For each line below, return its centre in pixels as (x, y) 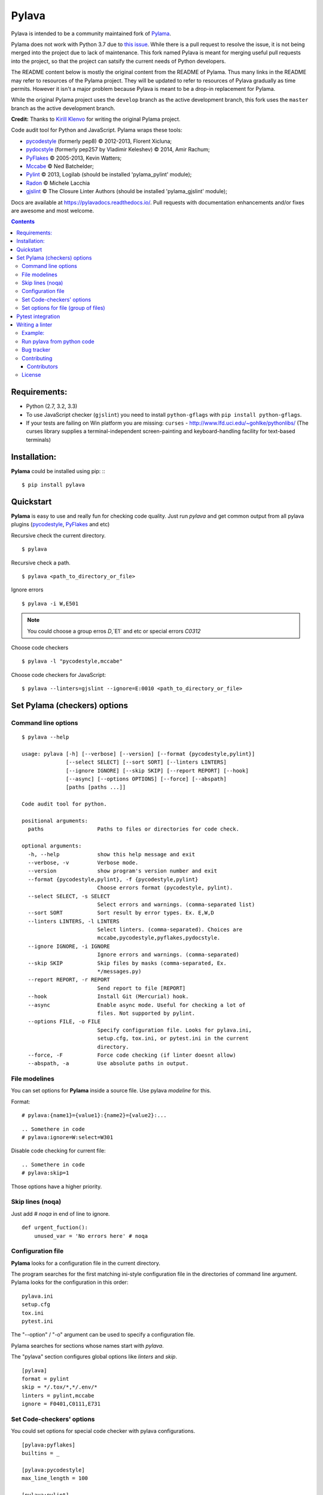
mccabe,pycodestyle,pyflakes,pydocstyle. (159, 938)
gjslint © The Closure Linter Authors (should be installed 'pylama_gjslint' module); (127, 191)
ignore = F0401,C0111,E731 (61, 1404)
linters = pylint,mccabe (58, 1395)
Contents (23, 222)
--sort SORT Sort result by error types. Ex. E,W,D (121, 913)
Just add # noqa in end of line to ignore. (60, 1213)
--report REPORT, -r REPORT (69, 980)
